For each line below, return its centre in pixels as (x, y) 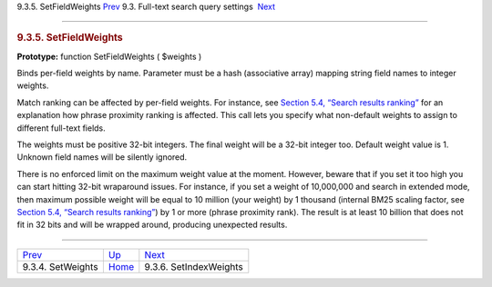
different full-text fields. (61, 128)
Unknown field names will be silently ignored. (102, 157)
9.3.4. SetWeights (61, 266)
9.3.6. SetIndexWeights (194, 266)
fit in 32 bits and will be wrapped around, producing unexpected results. (152, 225)
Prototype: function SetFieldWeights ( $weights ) (109, 56)
